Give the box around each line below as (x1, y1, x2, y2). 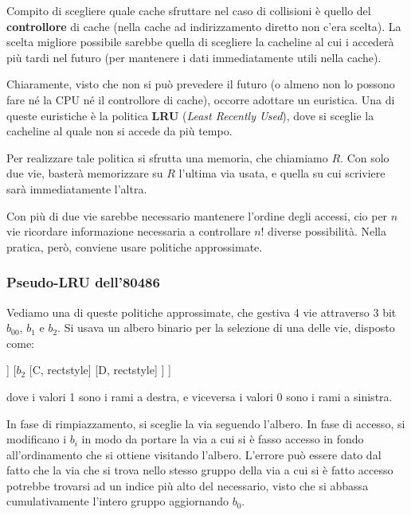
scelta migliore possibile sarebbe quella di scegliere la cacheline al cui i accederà (6, 33, 394, 50)
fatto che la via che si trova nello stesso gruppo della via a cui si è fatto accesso (6, 462, 393, 478)
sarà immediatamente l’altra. (6, 180, 147, 197)
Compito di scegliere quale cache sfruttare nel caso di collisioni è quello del (6, 2, 371, 18)
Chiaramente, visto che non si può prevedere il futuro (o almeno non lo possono (6, 76, 395, 92)
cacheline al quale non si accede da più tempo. (6, 123, 233, 139)
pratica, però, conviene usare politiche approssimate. (6, 238, 263, 255)
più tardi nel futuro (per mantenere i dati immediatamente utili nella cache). (6, 49, 382, 65)
